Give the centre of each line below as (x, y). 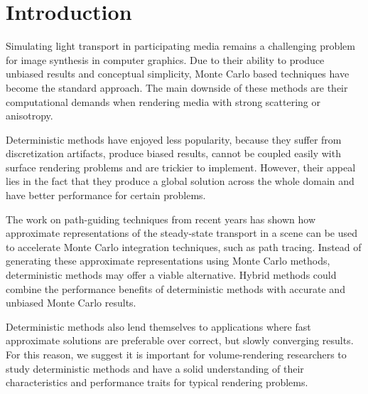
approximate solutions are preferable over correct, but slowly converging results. (180, 340)
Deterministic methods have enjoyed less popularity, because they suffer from (174, 139)
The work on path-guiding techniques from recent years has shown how (161, 219)
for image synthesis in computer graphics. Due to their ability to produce (165, 59)
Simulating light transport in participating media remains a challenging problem (180, 46)
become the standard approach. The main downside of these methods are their (177, 87)
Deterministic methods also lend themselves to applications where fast (158, 326)
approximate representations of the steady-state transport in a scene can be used (182, 233)
